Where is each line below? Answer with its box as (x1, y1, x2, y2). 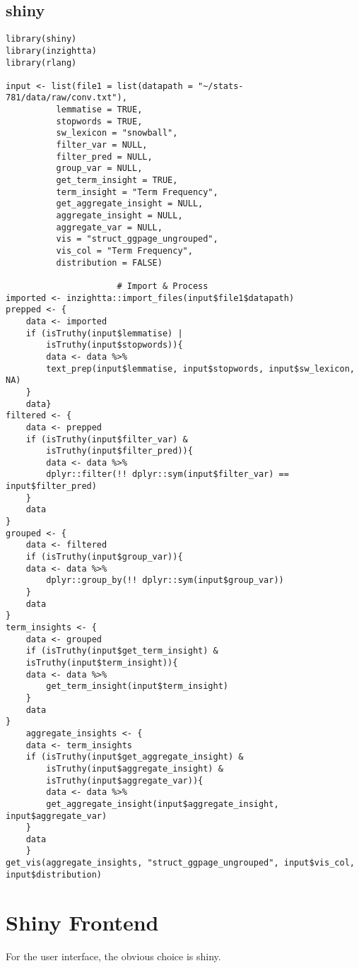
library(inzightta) (6, 45, 97, 56)
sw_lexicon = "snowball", (56, 128, 178, 138)
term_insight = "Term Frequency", (56, 187, 218, 197)
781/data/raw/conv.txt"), (6, 93, 127, 103)
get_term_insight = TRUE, (56, 175, 178, 186)
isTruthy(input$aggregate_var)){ (46, 775, 204, 786)
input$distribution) (6, 869, 102, 880)
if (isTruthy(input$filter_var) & (25, 434, 188, 444)
